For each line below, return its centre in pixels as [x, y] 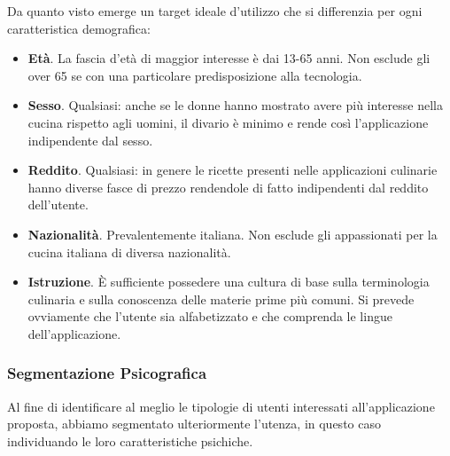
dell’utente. [58, 204]
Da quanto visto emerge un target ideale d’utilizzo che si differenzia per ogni [215, 11]
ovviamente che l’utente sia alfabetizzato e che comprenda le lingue [210, 316]
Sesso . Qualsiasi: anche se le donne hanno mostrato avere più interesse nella [235, 105]
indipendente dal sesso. [90, 140]
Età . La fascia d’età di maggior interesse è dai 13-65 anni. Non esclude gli [229, 58]
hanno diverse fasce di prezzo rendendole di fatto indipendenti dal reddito [228, 187]
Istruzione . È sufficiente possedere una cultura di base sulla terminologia [229, 282]
